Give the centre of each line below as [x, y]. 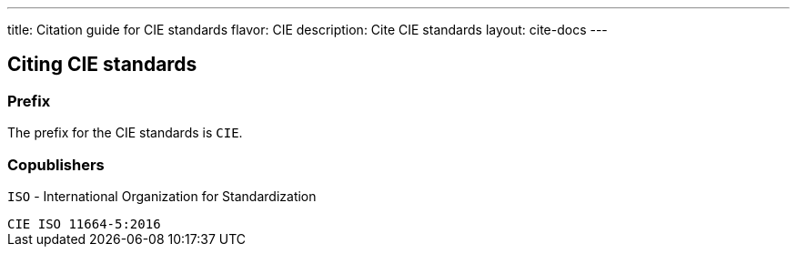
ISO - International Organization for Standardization [162, 196]
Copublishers [56, 164]
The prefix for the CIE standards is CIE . [125, 133]
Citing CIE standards [102, 65]
